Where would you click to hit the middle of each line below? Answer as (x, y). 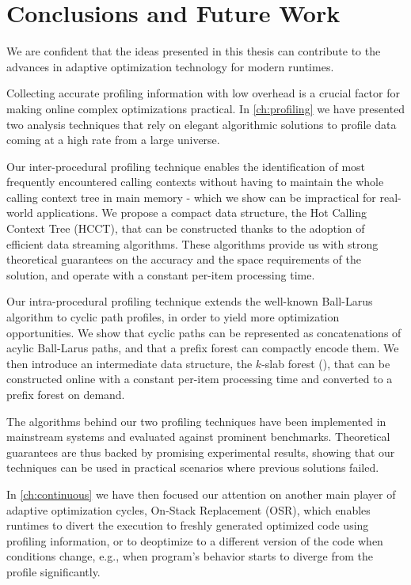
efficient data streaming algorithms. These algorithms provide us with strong (192, 243)
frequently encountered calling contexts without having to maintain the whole (195, 182)
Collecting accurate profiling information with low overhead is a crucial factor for (203, 93)
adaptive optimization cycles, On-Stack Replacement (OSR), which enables (188, 509)
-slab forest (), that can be (326, 363)
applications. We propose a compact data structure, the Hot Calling (202, 213)
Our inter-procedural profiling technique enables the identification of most (186, 166)
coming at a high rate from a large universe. (113, 140)
